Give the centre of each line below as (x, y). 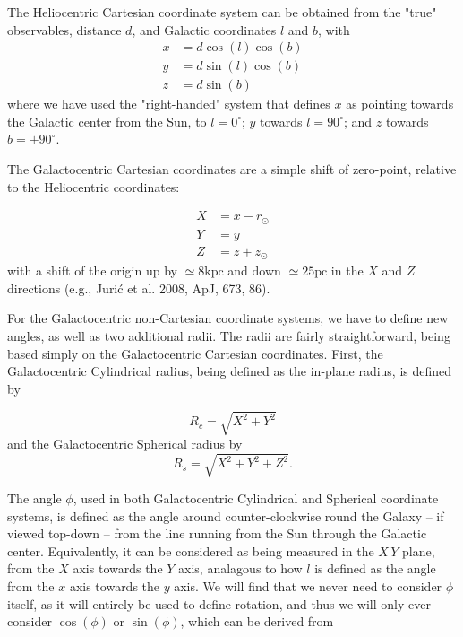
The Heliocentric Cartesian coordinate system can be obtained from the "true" (222, 12)
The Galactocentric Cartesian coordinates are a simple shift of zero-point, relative (232, 169)
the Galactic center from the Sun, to (107, 121)
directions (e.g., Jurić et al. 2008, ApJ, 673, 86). (139, 288)
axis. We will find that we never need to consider (308, 586)
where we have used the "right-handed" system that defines (169, 104)
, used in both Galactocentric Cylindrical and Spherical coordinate (256, 498)
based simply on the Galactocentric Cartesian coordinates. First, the (195, 353)
